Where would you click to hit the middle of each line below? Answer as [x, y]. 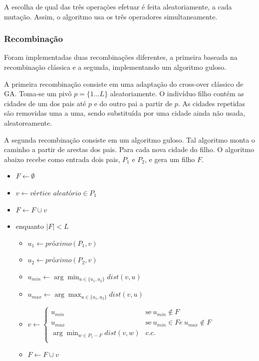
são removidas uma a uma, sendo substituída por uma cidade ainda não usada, [125, 113]
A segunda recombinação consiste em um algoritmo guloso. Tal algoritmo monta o [129, 139]
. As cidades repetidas [211, 103]
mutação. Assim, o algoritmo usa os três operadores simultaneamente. [111, 16]
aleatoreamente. [28, 122]
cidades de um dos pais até [45, 103]
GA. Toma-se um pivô [38, 93]
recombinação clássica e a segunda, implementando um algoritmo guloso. [115, 67]
